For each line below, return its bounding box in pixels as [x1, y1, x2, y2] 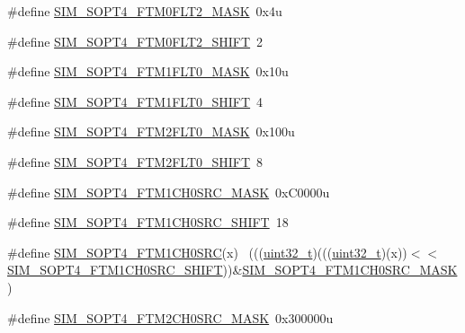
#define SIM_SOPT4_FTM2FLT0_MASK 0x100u [7, 122, 295, 141]
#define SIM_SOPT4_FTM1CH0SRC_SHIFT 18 [7, 213, 289, 232]
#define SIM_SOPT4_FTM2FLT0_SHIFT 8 [7, 152, 264, 171]
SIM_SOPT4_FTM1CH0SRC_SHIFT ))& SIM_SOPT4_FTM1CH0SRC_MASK [7, 260, 458, 279]
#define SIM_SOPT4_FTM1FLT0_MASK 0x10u [7, 62, 289, 81]
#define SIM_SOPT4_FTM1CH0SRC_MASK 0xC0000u [7, 182, 330, 201]
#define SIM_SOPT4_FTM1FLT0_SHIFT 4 [7, 92, 264, 110]
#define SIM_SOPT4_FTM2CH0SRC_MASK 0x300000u [7, 308, 334, 327]
